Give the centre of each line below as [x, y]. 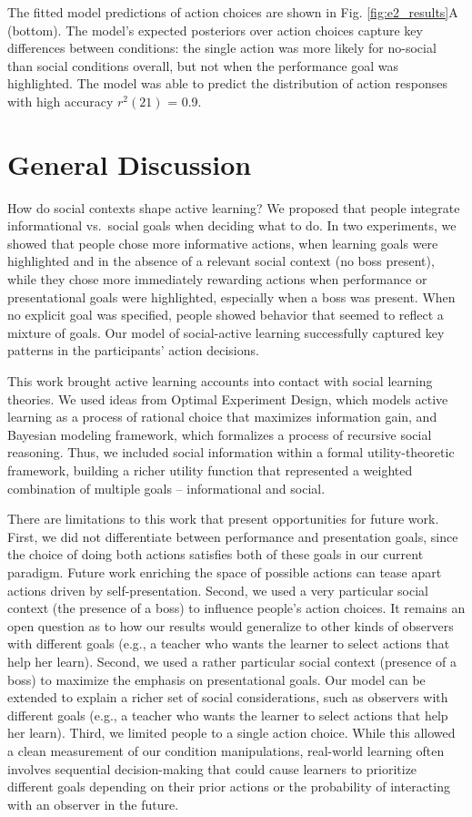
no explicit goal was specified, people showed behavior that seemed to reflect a [226, 315]
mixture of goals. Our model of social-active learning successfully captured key [226, 332]
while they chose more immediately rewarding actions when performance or [217, 279]
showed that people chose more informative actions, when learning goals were [223, 243]
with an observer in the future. [93, 804]
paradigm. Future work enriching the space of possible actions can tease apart [225, 572]
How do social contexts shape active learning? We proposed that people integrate [234, 207]
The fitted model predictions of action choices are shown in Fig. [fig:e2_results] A [233, 12]
